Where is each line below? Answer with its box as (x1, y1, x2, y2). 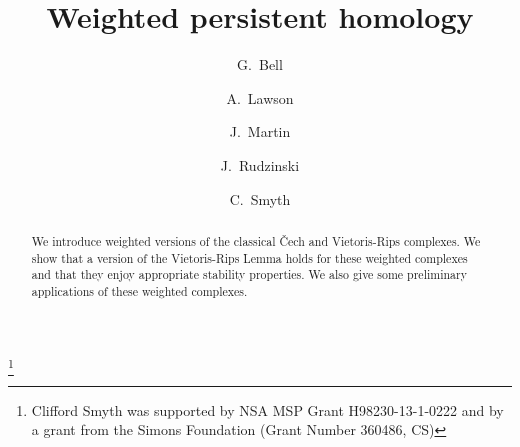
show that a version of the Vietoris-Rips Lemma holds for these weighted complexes (31, 249, 468, 266)
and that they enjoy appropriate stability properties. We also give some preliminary (31, 266, 467, 283)
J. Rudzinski (220, 154, 300, 175)
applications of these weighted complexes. (31, 282, 248, 299)
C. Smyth (229, 188, 291, 209)
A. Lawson (226, 87, 294, 108)
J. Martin (229, 121, 291, 142)
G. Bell (237, 54, 283, 75)
